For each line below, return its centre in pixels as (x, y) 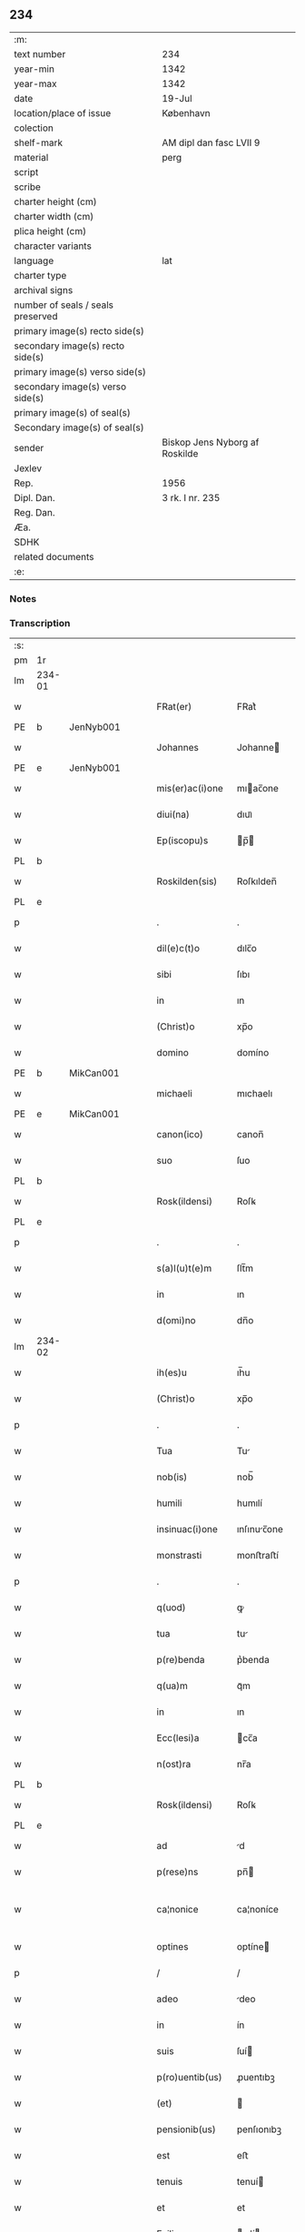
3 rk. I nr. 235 (191, 497)
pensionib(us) (186, 2129)
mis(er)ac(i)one (190, 789)
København (186, 113)
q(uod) (171, 1608)
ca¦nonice (177, 1910)
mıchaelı (255, 1094)
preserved (36, 316)
